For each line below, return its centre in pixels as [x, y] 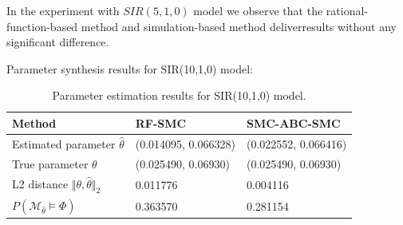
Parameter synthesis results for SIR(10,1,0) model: [130, 68]
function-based [42, 26]
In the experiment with [63, 10]
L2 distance [40, 183]
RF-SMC [161, 122]
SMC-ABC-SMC [293, 122]
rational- [347, 10]
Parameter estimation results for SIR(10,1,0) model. [179, 95]
